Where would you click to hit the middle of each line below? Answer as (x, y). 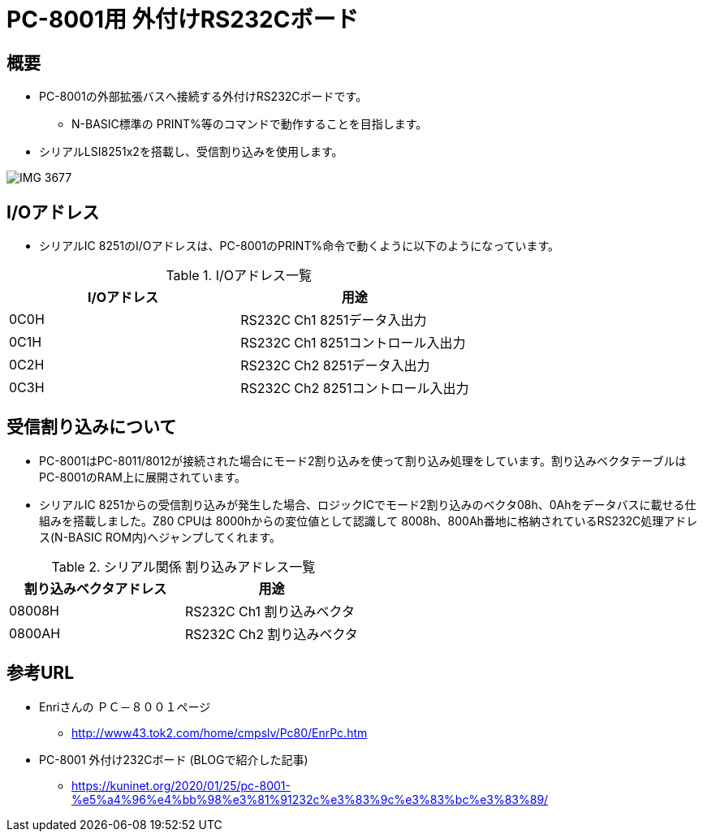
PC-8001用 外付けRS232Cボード (183, 19)
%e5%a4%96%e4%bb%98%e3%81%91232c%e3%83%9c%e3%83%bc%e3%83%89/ (310, 799)
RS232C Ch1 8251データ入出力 (334, 320)
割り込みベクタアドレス (95, 588)
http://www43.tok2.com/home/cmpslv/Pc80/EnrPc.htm (220, 732)
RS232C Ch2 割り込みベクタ (271, 634)
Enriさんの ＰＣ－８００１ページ (125, 706)
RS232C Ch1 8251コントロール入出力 (353, 343)
